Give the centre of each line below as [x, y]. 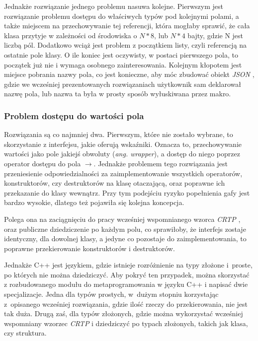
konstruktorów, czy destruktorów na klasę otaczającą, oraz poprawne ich [115, 183]
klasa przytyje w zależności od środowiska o [71, 35]
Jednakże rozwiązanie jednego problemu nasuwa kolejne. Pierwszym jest [114, 6]
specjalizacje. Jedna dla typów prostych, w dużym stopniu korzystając [111, 294]
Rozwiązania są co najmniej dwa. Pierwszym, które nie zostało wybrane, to [119, 134]
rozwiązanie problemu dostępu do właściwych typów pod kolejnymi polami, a [122, 16]
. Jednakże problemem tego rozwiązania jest [161, 163]
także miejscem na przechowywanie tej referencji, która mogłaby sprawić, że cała [127, 26]
